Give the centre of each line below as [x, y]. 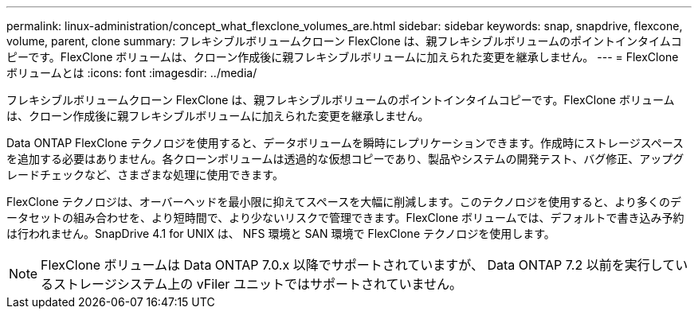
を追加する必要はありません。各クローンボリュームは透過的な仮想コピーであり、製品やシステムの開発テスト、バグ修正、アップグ [345, 159]
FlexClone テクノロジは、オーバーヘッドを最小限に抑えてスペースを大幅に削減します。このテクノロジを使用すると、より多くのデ [344, 202]
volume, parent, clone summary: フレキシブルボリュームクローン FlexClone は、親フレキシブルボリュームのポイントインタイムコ [344, 41]
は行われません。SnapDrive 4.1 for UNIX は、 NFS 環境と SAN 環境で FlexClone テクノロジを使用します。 [281, 233]
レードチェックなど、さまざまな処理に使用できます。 [145, 175]
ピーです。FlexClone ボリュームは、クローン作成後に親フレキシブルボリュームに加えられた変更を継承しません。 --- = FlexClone [343, 57]
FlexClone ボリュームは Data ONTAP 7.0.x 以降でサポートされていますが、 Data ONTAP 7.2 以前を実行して [358, 265]
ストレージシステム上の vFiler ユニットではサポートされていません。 [258, 284]
